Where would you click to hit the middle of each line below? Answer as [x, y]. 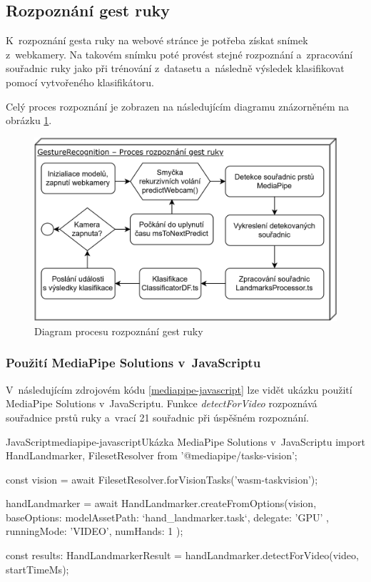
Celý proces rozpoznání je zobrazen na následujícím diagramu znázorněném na [178, 106]
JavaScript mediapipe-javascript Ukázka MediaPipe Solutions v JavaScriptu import [185, 441]
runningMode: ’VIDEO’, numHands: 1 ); [95, 531]
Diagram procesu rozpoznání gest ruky [119, 331]
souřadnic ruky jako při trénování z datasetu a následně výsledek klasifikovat [175, 68]
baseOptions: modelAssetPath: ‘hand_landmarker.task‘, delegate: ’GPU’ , [167, 517]
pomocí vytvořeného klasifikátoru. [80, 82]
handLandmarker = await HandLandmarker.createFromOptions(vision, [161, 503]
